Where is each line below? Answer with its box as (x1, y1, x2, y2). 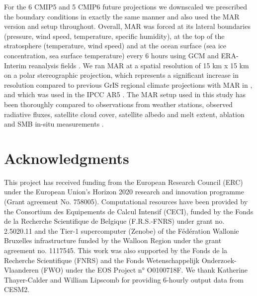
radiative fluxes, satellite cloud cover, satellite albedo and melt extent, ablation (4, 109, 245, 119)
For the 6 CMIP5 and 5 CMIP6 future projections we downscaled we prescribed (4, 1, 248, 11)
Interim (4, 60, 27, 70)
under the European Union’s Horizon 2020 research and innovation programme (4, 186, 244, 197)
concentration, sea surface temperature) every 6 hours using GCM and (4, 50, 219, 60)
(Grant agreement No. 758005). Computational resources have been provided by (4, 196, 248, 207)
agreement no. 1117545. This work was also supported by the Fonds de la (4, 245, 228, 255)
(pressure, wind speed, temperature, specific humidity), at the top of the (4, 30, 225, 41)
